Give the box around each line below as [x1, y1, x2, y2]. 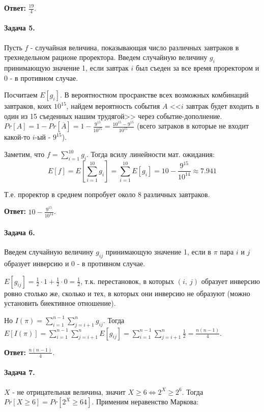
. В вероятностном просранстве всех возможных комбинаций [60, 89, 249, 100]
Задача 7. [4, 367, 35, 377]
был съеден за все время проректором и [136, 62, 259, 73]
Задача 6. [4, 227, 35, 237]
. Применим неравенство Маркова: [92, 396, 199, 407]
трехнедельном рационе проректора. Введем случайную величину [4, 52, 208, 62]
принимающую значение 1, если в [105, 246, 211, 257]
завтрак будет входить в [186, 101, 259, 111]
